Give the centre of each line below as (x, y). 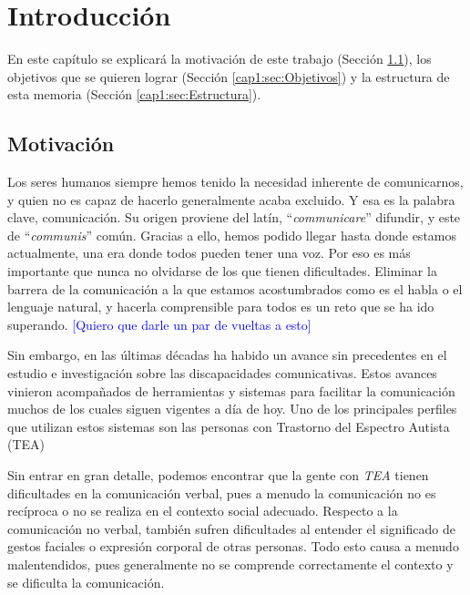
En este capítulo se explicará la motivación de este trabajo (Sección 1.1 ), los (220, 59)
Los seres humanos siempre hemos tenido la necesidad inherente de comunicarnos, (235, 182)
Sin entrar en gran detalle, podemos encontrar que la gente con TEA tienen (218, 475)
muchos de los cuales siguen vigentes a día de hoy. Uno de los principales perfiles (232, 409)
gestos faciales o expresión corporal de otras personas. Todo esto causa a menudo (233, 546)
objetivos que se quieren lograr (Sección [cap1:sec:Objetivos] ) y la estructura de (229, 76)
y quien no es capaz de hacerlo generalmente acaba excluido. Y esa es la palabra (231, 199)
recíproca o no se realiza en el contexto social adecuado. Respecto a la (203, 511)
